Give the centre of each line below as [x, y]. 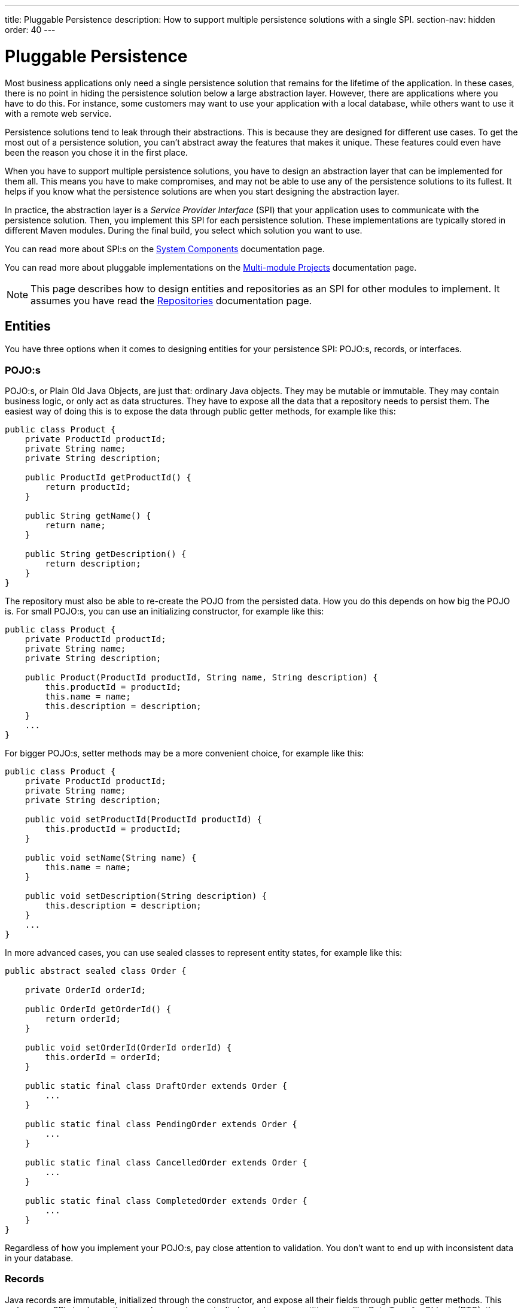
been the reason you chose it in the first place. [96, 152]
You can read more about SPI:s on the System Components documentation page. [165, 249]
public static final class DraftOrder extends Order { [156, 1086]
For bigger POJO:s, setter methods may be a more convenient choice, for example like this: [185, 753]
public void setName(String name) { [111, 858]
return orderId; [83, 1019]
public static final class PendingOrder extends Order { [161, 1124]
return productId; [88, 487]
